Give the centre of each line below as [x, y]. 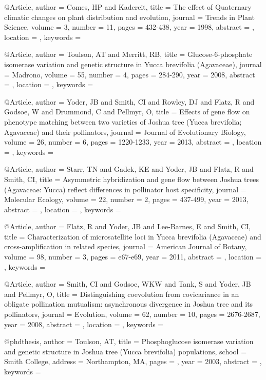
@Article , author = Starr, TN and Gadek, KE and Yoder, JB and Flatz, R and [129, 169]
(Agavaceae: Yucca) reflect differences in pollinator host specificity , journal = [125, 189]
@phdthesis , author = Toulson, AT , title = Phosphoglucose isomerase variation [129, 341]
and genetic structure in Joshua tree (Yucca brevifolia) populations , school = [126, 351]
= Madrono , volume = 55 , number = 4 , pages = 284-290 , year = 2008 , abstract [130, 74]
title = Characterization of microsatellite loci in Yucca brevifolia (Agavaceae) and [133, 236]
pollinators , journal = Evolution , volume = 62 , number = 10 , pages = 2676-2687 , [132, 314]
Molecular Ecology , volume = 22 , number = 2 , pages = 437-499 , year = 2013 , [126, 199]
